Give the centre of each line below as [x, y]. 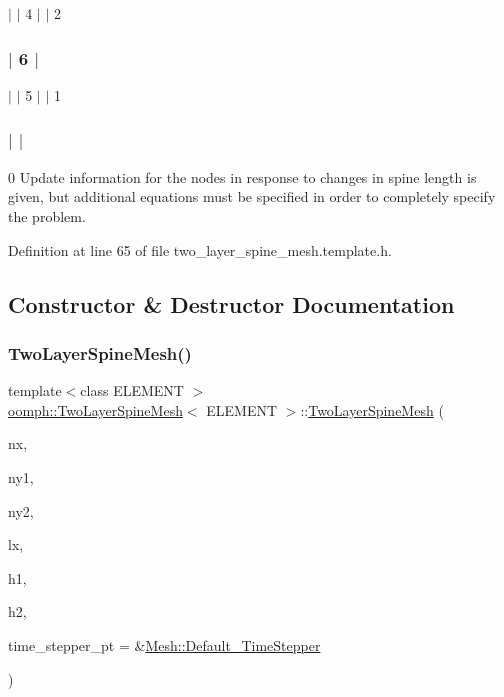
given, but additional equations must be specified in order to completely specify [252, 196]
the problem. [47, 215]
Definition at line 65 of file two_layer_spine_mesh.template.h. [200, 249]
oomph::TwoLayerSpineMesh [95, 409]
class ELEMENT [132, 390]
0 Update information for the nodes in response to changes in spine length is [242, 176]
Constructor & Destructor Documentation [231, 303]
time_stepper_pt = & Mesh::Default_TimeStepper [164, 644]
